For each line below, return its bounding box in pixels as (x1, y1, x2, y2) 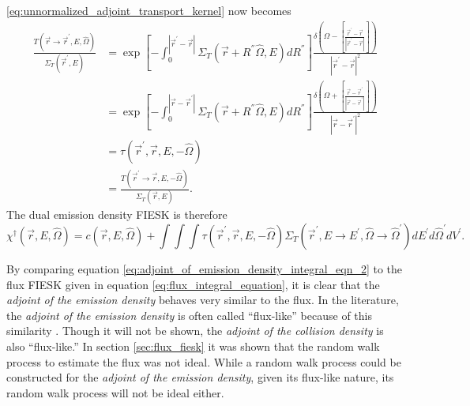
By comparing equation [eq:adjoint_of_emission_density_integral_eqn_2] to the (6, 260, 403, 276)
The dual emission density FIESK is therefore (6, 206, 227, 223)
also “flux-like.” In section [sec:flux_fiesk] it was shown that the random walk (6, 337, 380, 354)
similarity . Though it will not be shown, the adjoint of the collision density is (6, 322, 384, 339)
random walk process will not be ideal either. (6, 384, 224, 400)
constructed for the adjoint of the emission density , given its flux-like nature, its (6, 369, 394, 385)
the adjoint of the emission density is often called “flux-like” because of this (6, 306, 372, 323)
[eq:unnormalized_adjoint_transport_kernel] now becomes (6, 2, 291, 18)
